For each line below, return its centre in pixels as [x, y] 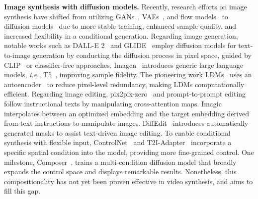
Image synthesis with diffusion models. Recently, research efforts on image [126, 6]
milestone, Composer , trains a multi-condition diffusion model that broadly [120, 162]
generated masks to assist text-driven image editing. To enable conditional [117, 132]
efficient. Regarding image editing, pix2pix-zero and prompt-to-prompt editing [125, 94]
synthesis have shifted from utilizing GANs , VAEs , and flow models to [116, 16]
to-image [17, 55]
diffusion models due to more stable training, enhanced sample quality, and [120, 26]
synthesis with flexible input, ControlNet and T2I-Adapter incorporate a [118, 142]
